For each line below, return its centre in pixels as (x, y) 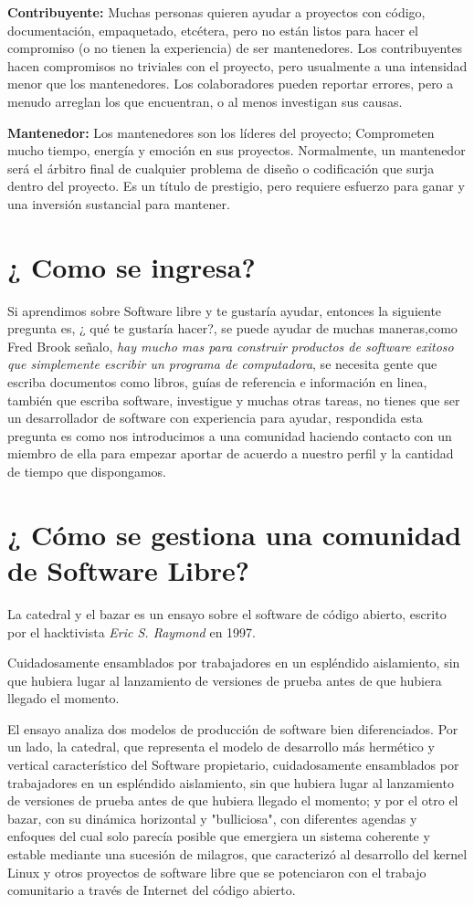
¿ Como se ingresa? (132, 266)
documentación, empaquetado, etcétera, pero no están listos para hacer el (213, 30)
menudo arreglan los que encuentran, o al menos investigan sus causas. (205, 101)
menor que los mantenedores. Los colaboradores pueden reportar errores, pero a (231, 84)
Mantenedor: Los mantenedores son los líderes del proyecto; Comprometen (221, 132)
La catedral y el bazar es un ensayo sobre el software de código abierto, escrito (227, 613)
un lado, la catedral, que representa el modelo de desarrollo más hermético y (221, 747)
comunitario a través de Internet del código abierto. (152, 890)
